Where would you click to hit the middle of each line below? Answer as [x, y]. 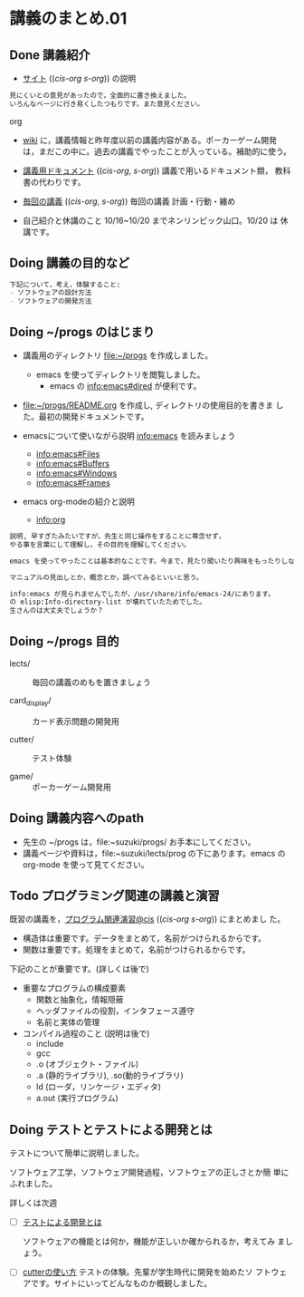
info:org [51, 519]
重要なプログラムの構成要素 [74, 988]
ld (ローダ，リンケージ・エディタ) [98, 1087]
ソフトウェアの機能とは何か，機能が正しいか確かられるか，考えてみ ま [154, 1242]
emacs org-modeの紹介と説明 [79, 501]
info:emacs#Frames [73, 483]
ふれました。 [33, 1184]
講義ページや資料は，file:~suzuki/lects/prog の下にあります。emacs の [154, 853]
